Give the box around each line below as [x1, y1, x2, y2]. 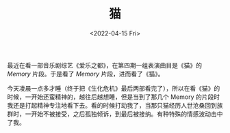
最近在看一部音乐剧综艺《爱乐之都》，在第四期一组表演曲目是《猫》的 [7, 61, 202, 69]
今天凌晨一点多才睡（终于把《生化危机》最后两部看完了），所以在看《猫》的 [7, 84, 220, 92]
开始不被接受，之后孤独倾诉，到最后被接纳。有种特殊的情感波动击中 [30, 110, 223, 118]
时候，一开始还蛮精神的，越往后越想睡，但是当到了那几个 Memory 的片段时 [7, 93, 220, 101]
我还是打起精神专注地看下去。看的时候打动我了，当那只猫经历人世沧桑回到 [7, 101, 217, 109]
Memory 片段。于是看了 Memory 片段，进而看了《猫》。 [7, 70, 164, 78]
